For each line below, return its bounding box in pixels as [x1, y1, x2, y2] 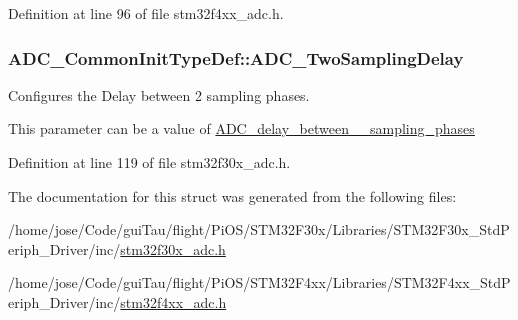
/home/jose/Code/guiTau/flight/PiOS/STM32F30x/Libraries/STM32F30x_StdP [8, 219, 510, 240]
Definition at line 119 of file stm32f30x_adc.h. [8, 152, 291, 172]
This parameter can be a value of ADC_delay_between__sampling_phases [8, 118, 475, 139]
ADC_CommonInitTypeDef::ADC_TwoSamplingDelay [8, 45, 464, 70]
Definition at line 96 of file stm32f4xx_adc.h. [8, 3, 284, 23]
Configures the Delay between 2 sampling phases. [8, 84, 310, 105]
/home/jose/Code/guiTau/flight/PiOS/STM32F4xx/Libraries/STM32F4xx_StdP [8, 272, 511, 293]
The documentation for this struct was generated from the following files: [8, 185, 457, 206]
